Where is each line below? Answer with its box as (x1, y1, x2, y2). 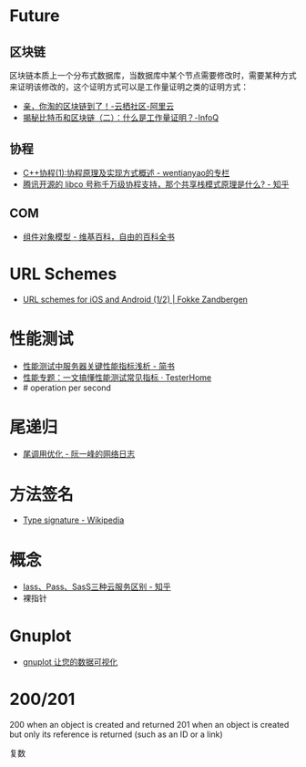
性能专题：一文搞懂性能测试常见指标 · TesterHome (22, 371, 212, 383)
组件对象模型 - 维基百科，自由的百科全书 (22, 231, 176, 242)
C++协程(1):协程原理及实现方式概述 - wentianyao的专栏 (22, 167, 230, 178)
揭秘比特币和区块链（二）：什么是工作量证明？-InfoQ (22, 112, 219, 123)
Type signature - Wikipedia (22, 514, 125, 525)
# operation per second (22, 382, 112, 393)
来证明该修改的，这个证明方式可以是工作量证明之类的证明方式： (9, 81, 249, 92)
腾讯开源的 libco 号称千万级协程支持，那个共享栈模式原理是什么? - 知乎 (22, 179, 290, 190)
